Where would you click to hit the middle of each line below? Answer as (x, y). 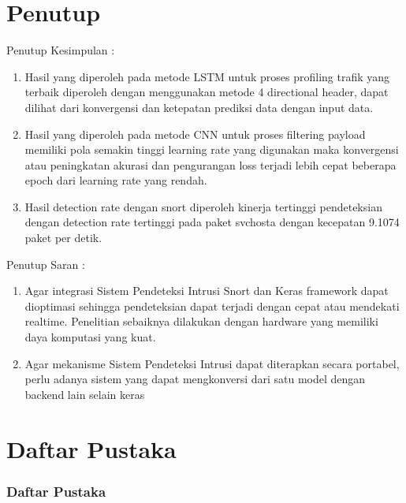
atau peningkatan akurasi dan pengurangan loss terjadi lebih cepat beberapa (210, 164)
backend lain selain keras (85, 394)
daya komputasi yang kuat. (90, 337)
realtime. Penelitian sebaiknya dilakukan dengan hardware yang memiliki (201, 321)
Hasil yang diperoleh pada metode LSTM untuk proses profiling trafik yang (207, 76)
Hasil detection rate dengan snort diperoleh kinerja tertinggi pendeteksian (203, 206)
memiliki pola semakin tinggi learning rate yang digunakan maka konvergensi (212, 149)
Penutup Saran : (46, 264)
